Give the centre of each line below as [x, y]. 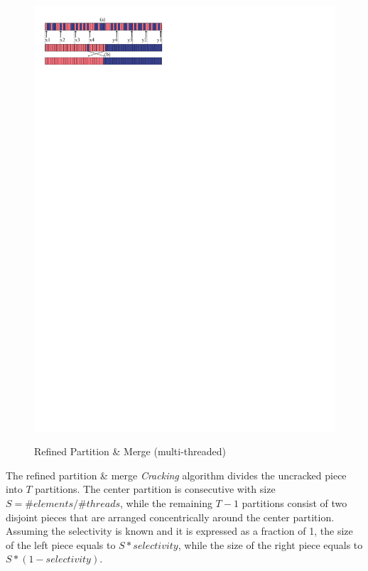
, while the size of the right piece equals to [270, 544]
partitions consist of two [294, 503]
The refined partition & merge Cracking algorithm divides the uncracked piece [176, 475]
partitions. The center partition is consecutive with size [155, 489]
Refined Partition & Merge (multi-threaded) [130, 451]
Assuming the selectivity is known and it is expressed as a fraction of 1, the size [179, 531]
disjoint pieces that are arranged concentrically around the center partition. [170, 517]
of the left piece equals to [61, 544]
